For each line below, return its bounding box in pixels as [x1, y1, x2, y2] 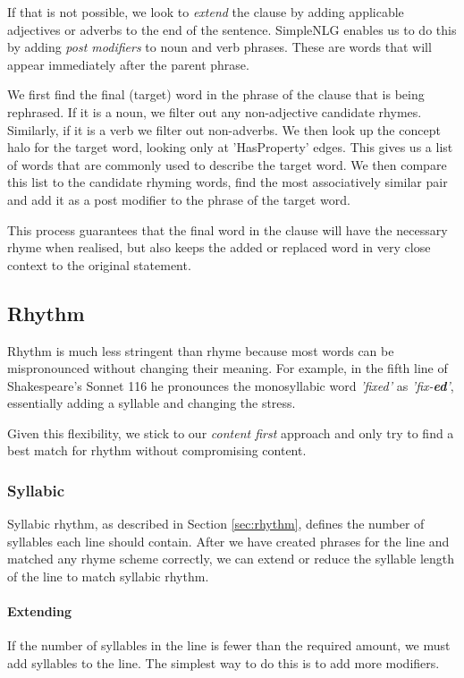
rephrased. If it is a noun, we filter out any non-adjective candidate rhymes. [7, 102, 422, 121]
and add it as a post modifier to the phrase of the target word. [7, 190, 350, 208]
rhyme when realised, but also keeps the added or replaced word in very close [7, 238, 431, 257]
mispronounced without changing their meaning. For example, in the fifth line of [7, 359, 448, 377]
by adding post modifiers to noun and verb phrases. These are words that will [7, 38, 432, 56]
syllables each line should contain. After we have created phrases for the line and [7, 531, 450, 550]
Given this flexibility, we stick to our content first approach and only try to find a [7, 423, 454, 442]
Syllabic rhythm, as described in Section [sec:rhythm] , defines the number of [7, 514, 425, 533]
